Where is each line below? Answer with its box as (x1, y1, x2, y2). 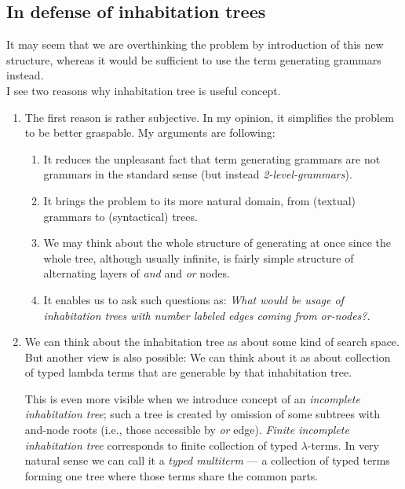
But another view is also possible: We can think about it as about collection (24, 348, 391, 365)
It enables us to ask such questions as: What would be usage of (43, 291, 344, 307)
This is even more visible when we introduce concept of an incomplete (24, 390, 360, 406)
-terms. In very (307, 436, 379, 453)
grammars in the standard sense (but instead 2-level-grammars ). (43, 166, 352, 182)
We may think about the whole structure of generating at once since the (43, 234, 392, 251)
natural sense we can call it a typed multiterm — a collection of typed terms (24, 452, 390, 469)
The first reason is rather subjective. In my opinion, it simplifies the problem (24, 108, 394, 125)
